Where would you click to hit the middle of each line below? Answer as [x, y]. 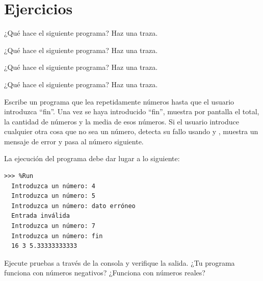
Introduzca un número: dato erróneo [73, 206]
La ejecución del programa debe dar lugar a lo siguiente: [92, 158]
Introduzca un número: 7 [53, 226]
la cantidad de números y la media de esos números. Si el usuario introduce [122, 121]
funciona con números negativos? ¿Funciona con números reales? [105, 273]
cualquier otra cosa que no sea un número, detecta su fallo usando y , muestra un [131, 131]
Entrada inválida [41, 216]
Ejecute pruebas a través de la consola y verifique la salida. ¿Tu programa [120, 262]
